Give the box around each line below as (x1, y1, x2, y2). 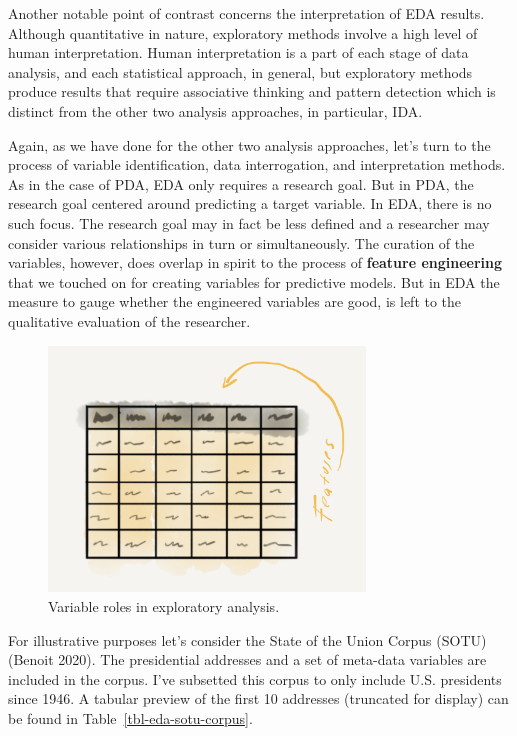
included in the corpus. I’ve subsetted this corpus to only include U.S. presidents (8, 668, 502, 689)
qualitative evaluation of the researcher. (8, 310, 251, 331)
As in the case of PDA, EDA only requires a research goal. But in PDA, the (8, 173, 474, 194)
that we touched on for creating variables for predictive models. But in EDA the (8, 271, 500, 292)
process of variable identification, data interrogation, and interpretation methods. (8, 154, 506, 175)
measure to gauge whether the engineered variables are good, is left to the (8, 291, 462, 312)
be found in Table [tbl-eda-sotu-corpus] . (8, 707, 253, 728)
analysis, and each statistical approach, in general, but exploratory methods (8, 61, 473, 82)
